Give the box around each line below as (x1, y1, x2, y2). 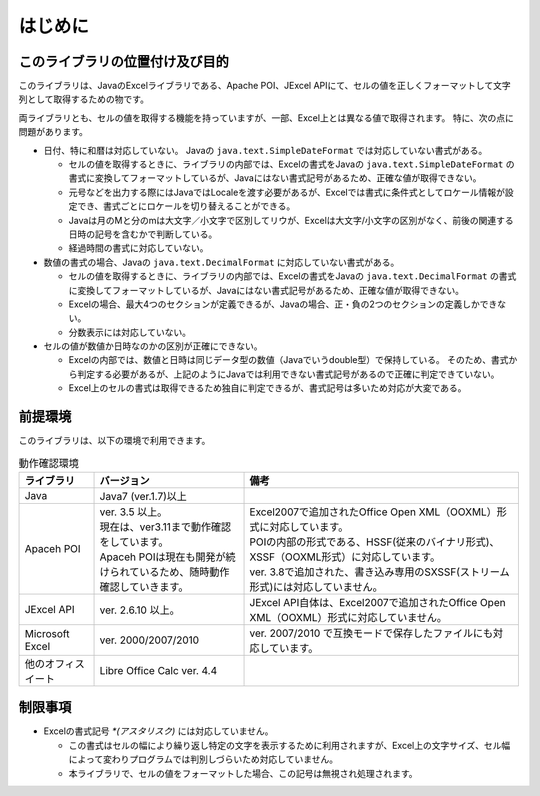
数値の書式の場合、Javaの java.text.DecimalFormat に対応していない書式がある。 (43, 256, 400, 268)
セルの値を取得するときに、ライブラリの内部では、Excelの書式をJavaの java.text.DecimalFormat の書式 (68, 270, 517, 282)
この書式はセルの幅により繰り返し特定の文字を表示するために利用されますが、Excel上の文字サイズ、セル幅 (68, 739, 511, 751)
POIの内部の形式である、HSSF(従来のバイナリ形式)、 (249, 535, 500, 549)
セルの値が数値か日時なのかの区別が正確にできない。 (43, 340, 263, 352)
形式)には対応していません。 (249, 580, 384, 594)
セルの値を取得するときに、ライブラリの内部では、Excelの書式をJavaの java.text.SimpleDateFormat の (68, 158, 515, 170)
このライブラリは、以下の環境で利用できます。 (18, 435, 211, 447)
